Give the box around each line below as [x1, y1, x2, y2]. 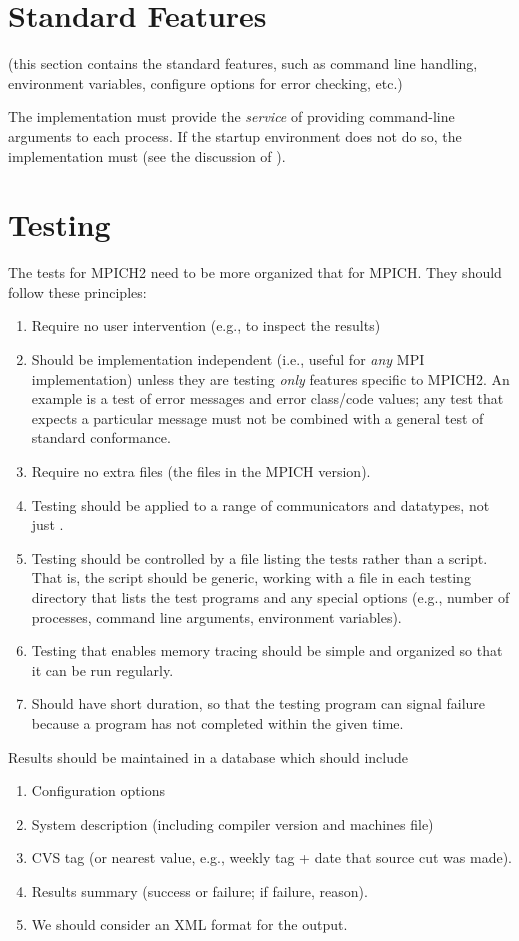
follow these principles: [8, 281, 147, 302]
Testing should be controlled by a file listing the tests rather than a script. [31, 547, 488, 568]
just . [31, 514, 64, 535]
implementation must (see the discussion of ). [8, 145, 286, 166]
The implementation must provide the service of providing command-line [8, 106, 455, 127]
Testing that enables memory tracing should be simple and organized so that [31, 640, 503, 661]
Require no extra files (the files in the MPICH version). [31, 460, 371, 481]
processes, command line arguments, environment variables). [31, 606, 402, 627]
